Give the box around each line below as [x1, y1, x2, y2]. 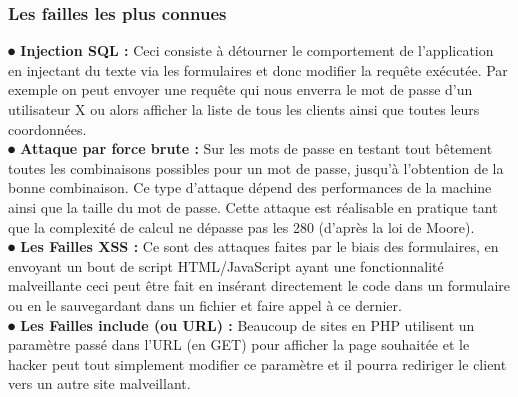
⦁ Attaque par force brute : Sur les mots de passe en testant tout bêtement [8, 138, 493, 159]
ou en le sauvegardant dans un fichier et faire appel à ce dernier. [8, 294, 402, 315]
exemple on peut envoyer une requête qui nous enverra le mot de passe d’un [8, 79, 473, 100]
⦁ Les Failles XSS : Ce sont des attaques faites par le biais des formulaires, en [8, 236, 499, 257]
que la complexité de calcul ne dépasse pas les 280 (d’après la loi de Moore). [8, 216, 475, 237]
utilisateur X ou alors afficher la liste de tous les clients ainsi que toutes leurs [8, 99, 480, 119]
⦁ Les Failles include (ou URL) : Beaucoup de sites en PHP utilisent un [8, 314, 475, 335]
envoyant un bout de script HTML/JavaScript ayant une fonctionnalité [8, 255, 444, 276]
